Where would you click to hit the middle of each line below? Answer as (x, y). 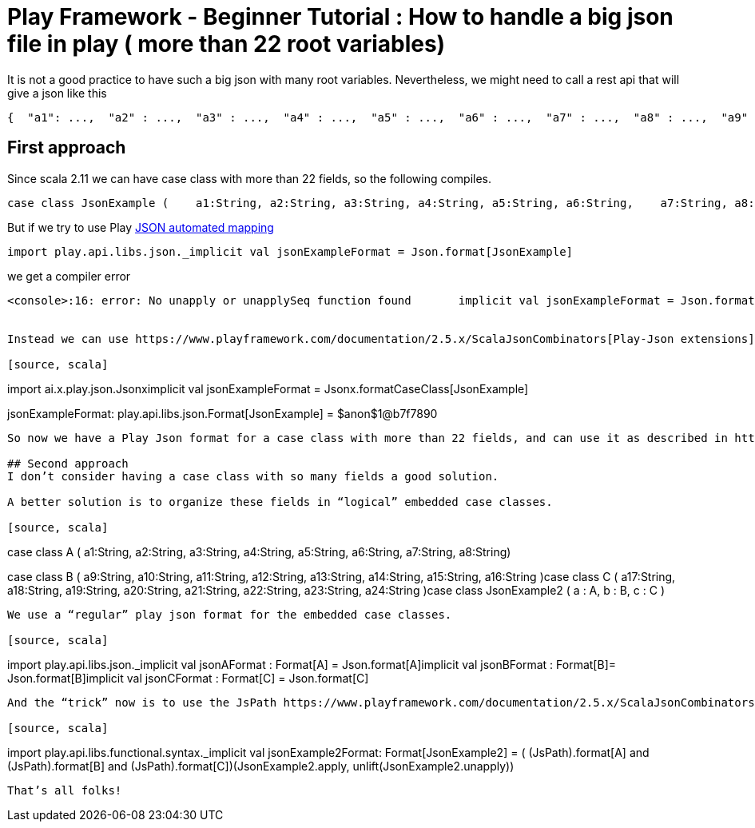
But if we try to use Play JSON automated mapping (141, 227)
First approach (67, 148)
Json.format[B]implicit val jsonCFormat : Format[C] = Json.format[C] (188, 678)
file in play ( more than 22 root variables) (226, 44)
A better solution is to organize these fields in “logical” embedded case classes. (280, 502)
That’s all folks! (65, 790)
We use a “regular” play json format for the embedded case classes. (230, 614)
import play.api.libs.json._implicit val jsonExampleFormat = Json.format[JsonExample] (290, 251)
